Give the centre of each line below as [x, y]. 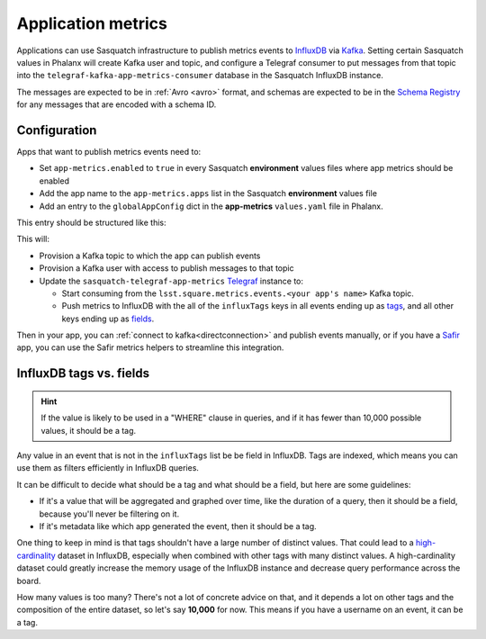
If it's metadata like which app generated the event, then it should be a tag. [178, 526]
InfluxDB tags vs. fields [83, 373]
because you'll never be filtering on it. [109, 514]
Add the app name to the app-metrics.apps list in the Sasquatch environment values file [208, 193]
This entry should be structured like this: [91, 222]
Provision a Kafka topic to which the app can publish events [150, 256]
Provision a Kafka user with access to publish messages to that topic [166, 268]
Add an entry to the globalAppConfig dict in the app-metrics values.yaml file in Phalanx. [211, 206]
